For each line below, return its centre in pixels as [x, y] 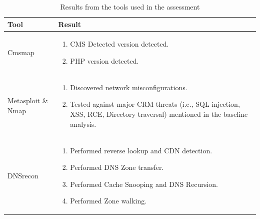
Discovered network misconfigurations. [129, 87]
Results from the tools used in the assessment [130, 7]
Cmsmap [21, 52]
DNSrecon [23, 175]
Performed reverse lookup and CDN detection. [141, 150]
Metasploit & [28, 100]
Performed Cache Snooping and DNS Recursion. [144, 184]
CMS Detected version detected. [119, 44]
